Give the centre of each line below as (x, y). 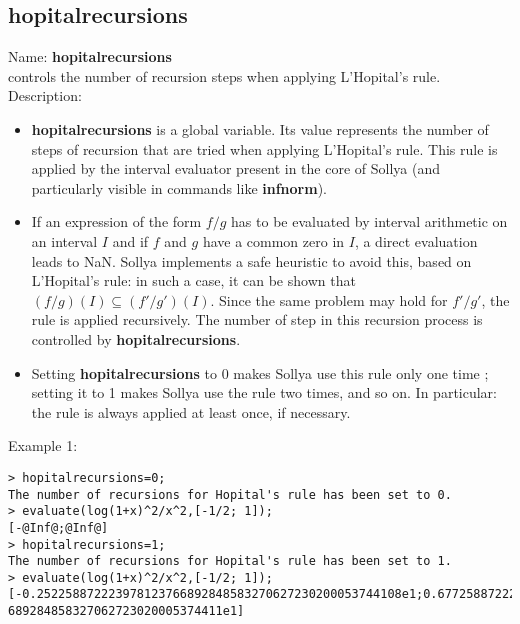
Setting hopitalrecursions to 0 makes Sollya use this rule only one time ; (260, 372)
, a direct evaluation (416, 240)
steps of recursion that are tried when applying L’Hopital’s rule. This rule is (264, 148)
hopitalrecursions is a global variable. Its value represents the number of (260, 128)
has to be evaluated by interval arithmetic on (369, 221)
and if (130, 240)
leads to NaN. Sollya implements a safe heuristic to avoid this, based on (251, 260)
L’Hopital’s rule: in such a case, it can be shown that (193, 280)
